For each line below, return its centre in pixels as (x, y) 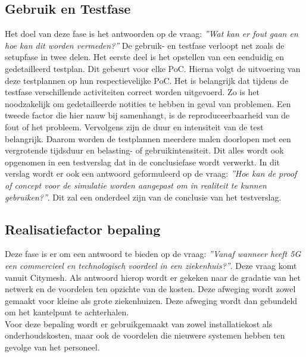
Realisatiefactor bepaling (83, 229)
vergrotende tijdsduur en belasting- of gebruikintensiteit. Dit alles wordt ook (144, 150)
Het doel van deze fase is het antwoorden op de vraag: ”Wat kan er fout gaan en (152, 34)
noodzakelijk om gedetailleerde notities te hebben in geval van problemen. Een (148, 103)
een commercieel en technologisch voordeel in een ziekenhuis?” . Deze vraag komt (151, 265)
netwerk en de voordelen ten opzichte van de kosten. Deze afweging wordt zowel (150, 289)
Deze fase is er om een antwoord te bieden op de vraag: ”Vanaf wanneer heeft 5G (153, 254)
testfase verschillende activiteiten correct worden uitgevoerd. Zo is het (132, 92)
